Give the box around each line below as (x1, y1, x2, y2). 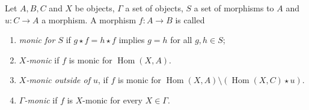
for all (170, 33, 192, 46)
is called (175, 13, 205, 26)
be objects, (75, 2, 115, 14)
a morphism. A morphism (41, 13, 136, 26)
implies (118, 33, 145, 46)
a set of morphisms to (194, 2, 274, 14)
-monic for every (82, 93, 142, 106)
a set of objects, (125, 2, 183, 14)
